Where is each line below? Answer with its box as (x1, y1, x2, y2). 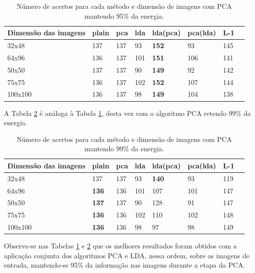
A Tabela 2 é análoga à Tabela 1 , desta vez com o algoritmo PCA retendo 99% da (4, 108, 251, 118)
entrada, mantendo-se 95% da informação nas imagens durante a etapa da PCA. (4, 260, 245, 270)
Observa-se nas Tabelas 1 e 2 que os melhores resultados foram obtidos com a (4, 241, 237, 251)
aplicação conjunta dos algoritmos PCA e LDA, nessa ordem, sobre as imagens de (4, 250, 250, 260)
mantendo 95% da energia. (84, 10, 164, 21)
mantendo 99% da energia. (84, 143, 164, 154)
